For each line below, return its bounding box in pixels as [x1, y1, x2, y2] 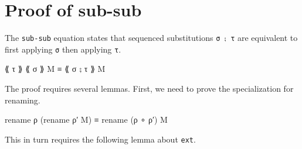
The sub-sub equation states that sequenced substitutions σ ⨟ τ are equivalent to [5, 32, 298, 44]
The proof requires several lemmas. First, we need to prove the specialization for [5, 82, 294, 95]
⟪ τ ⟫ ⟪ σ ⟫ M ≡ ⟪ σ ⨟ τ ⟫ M [5, 63, 106, 75]
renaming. [5, 93, 40, 106]
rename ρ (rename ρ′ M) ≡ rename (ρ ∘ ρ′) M [5, 113, 168, 126]
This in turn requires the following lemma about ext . [5, 133, 196, 145]
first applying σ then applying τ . [5, 43, 121, 55]
